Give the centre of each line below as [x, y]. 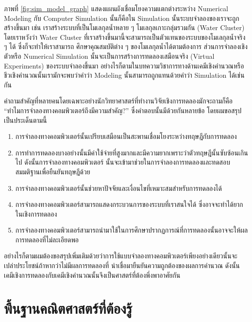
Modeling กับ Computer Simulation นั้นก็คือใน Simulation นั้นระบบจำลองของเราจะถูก [122, 18]
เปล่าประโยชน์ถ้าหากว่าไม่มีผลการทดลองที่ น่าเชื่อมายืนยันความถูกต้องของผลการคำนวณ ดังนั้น [122, 265]
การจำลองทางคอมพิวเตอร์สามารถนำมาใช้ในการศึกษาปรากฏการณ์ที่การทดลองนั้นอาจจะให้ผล [132, 230]
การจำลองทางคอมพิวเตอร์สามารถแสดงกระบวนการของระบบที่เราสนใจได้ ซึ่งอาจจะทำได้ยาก [129, 204]
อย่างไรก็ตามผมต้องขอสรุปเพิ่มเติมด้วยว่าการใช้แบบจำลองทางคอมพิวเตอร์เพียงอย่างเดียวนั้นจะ [121, 256]
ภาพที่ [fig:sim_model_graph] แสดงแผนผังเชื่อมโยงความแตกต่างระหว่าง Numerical [116, 8]
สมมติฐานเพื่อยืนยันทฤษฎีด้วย [53, 171]
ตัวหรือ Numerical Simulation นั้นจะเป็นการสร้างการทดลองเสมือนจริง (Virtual [109, 56]
